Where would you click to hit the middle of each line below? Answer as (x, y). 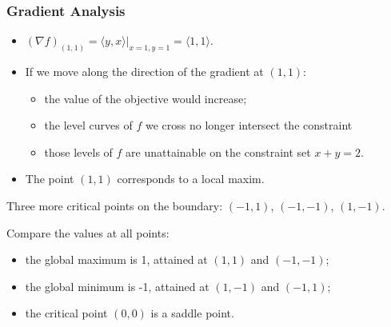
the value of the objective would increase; (146, 98)
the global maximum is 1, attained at (116, 259)
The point (50, 179)
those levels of (78, 152)
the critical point (66, 313)
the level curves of (88, 125)
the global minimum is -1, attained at (117, 286)
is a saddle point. (192, 313)
